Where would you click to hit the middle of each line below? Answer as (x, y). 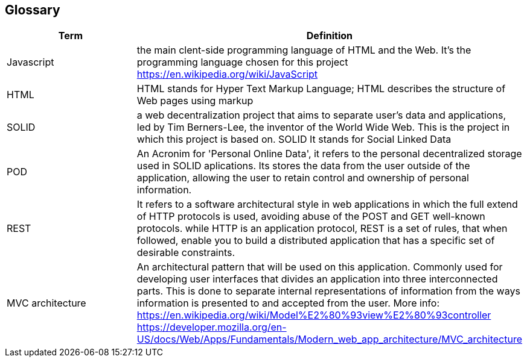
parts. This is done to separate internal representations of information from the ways (328, 291)
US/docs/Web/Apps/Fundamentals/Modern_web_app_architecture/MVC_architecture (329, 339)
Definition (329, 36)
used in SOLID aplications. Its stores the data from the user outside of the (303, 166)
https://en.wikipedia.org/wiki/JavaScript (227, 74)
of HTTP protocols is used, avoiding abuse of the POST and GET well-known (311, 217)
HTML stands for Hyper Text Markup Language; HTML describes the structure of (321, 89)
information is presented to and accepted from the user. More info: (288, 303)
